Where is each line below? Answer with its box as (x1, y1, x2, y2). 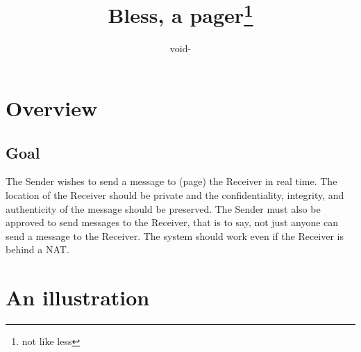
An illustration (6, 283, 150, 312)
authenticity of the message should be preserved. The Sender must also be (6, 201, 321, 216)
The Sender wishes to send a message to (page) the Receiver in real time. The (6, 174, 337, 189)
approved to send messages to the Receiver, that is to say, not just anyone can (6, 215, 339, 230)
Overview (6, 94, 98, 122)
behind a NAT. (6, 242, 69, 257)
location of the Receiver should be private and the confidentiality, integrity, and (6, 188, 344, 202)
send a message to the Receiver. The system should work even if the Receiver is (6, 228, 344, 243)
